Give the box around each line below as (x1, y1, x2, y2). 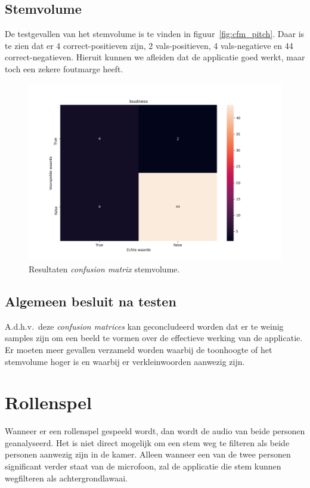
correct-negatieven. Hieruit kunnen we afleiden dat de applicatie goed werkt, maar (5, 51, 305, 63)
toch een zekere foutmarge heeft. (5, 62, 123, 75)
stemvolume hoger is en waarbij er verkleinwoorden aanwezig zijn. (5, 355, 245, 367)
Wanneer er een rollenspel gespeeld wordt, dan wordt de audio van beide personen (5, 425, 305, 437)
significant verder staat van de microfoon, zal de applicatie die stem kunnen (5, 460, 281, 472)
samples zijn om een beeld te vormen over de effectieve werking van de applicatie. (5, 332, 303, 344)
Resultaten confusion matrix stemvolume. (29, 262, 180, 275)
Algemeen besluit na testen (5, 291, 176, 310)
